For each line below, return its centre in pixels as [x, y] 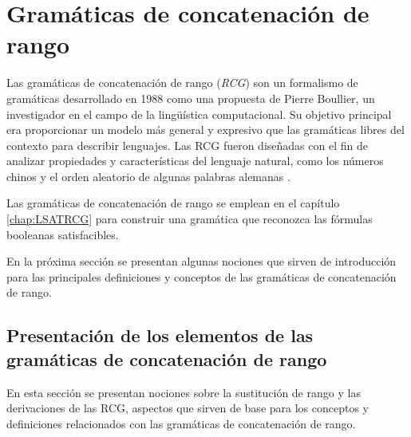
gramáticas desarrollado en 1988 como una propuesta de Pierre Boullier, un [191, 98]
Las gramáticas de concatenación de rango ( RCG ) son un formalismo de [182, 83]
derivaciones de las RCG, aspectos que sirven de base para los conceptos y [188, 408]
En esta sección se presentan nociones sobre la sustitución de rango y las [184, 392]
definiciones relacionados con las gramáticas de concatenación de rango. [181, 423]
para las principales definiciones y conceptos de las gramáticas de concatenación [202, 276]
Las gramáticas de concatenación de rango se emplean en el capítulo [173, 203]
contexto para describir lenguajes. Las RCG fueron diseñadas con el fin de [187, 145]
